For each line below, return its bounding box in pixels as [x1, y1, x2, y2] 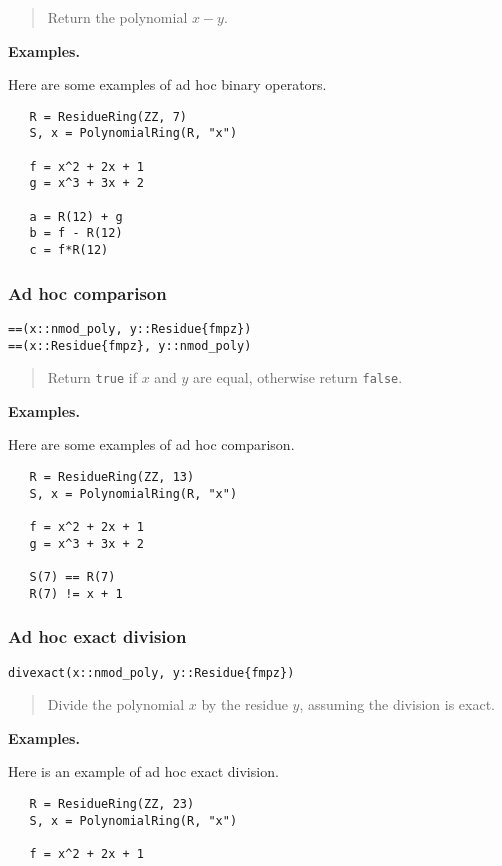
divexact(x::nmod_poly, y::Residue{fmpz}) [8, 665, 295, 680]
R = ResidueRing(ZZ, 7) [29, 109, 187, 124]
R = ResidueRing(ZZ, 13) [29, 470, 195, 485]
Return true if [47, 367, 137, 388]
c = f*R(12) [29, 243, 109, 258]
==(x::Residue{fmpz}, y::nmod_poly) [8, 338, 252, 353]
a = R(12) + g [29, 209, 123, 224]
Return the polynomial [47, 7, 188, 27]
